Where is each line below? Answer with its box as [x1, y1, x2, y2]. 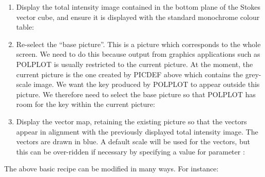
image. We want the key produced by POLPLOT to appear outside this [33, 79, 260, 90]
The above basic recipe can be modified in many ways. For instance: [4, 163, 219, 174]
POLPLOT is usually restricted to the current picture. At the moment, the [16, 58, 253, 69]
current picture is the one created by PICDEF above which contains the [16, 69, 243, 79]
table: [16, 21, 34, 32]
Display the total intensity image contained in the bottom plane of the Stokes [16, 2, 261, 12]
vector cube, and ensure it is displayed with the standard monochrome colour [16, 11, 260, 22]
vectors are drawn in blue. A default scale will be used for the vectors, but [16, 136, 250, 147]
